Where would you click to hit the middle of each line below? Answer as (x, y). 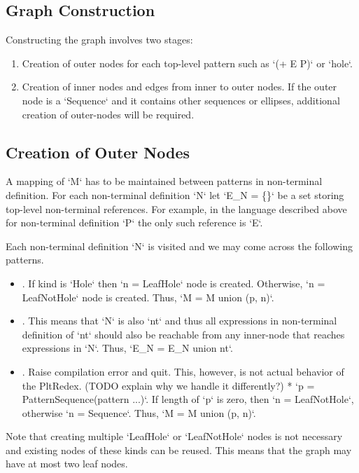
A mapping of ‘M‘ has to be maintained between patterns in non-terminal (164, 181)
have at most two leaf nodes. (67, 464)
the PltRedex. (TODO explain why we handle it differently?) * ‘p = (168, 385)
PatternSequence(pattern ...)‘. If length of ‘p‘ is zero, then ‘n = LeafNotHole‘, (188, 399)
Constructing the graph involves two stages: (99, 40)
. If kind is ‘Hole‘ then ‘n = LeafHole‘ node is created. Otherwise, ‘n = (174, 283)
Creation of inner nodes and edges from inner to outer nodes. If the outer (179, 87)
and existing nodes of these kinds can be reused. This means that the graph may (179, 450)
